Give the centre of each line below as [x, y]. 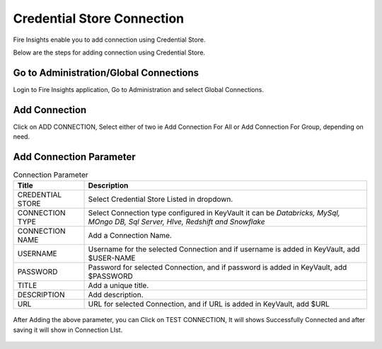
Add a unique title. [118, 285]
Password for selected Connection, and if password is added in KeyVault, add [218, 268]
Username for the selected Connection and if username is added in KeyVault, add [224, 249]
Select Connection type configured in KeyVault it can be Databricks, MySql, [214, 213]
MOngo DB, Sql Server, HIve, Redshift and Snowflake [176, 222]
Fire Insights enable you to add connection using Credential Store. [109, 40]
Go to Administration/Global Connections [106, 73]
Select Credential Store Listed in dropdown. [161, 200]
